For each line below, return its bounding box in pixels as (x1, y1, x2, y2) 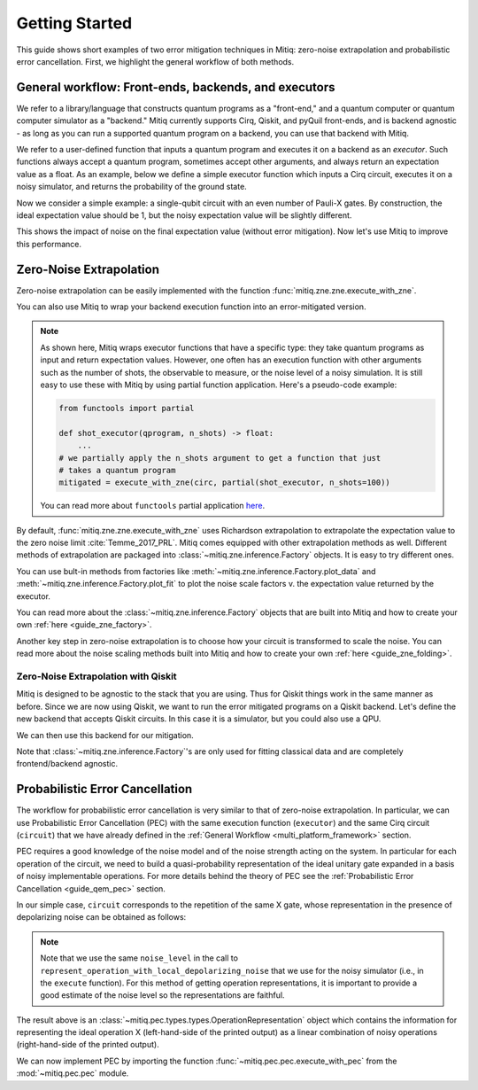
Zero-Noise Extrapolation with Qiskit (16, 670, 177, 682)
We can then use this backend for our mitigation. (16, 729, 194, 740)
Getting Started (16, 13, 133, 33)
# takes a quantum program (58, 465, 176, 475)
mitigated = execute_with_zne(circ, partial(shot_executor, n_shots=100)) (58, 478, 391, 487)
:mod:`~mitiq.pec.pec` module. (16, 1068, 129, 1078)
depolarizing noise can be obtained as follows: (16, 912, 187, 923)
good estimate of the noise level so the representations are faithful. (40, 990, 285, 1000)
